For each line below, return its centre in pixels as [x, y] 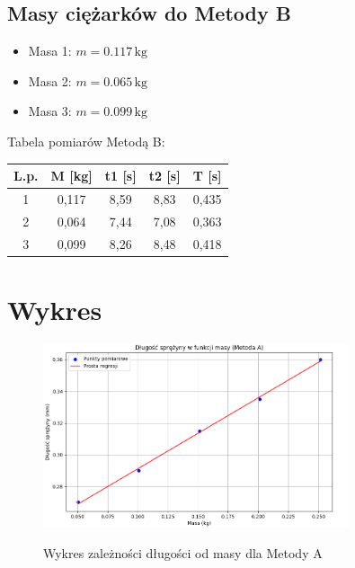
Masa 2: [50, 80]
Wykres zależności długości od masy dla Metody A [183, 552]
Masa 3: [50, 111]
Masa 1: [50, 51]
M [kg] [71, 176]
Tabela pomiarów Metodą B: [86, 141]
